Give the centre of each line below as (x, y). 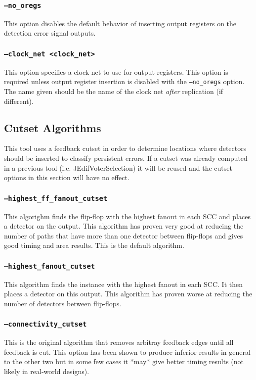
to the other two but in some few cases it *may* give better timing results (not (124, 361)
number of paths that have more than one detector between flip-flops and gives (124, 235)
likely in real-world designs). (47, 371)
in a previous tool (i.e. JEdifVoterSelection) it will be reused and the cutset (118, 167)
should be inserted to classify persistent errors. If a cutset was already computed (126, 158)
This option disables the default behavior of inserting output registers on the (120, 23)
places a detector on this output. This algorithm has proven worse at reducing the (128, 294)
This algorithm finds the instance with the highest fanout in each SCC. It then (123, 284)
